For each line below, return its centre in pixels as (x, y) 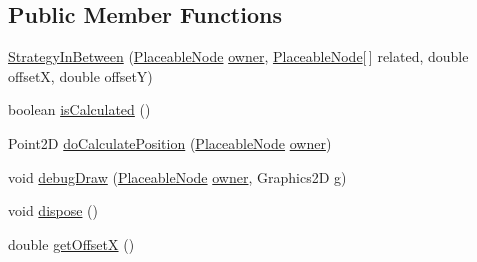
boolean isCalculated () (79, 109)
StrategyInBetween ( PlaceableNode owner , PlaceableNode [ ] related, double (238, 56)
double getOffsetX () (71, 243)
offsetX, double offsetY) (80, 75)
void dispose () (53, 210)
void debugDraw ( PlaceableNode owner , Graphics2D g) (177, 176)
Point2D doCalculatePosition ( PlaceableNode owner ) (170, 142)
